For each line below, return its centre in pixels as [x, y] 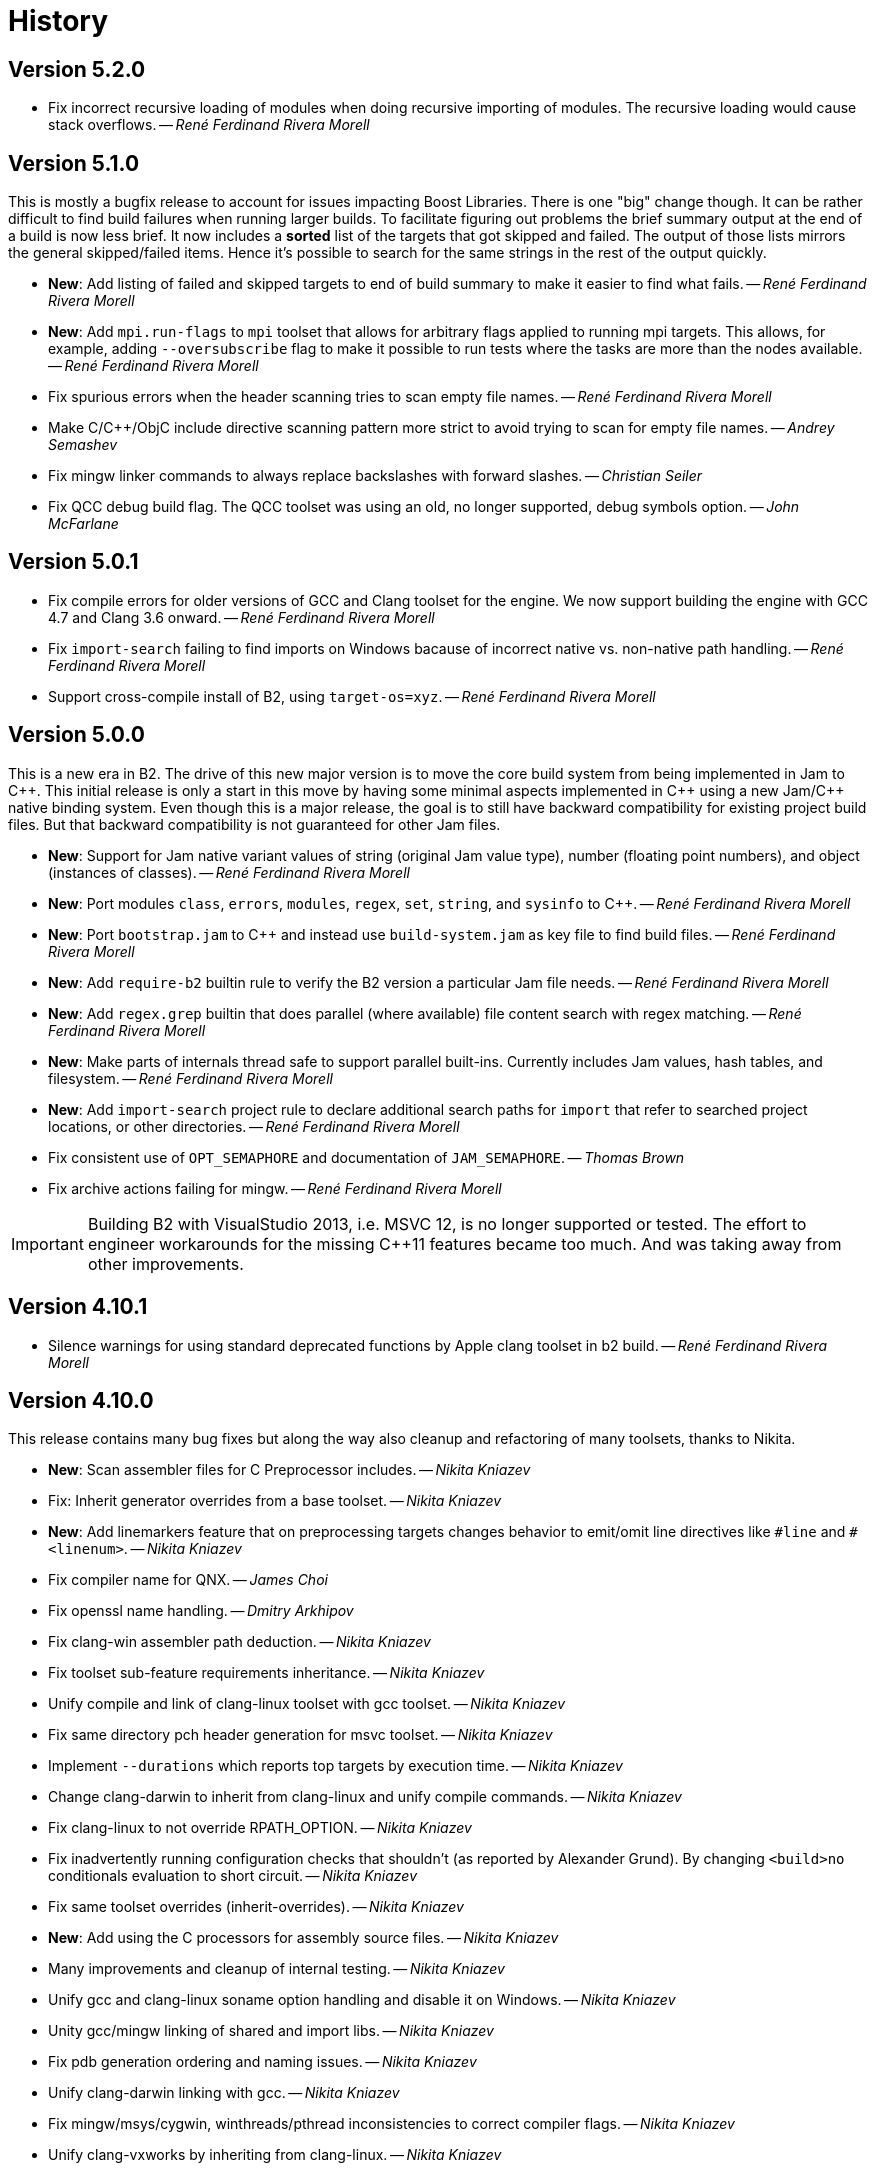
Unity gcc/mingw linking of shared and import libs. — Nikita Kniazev [271, 2031]
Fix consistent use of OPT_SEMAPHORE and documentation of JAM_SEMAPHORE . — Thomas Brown [366, 1157]
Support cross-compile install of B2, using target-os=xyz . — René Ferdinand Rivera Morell [352, 696]
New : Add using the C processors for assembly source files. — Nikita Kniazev [303, 1938]
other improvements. [165, 1263]
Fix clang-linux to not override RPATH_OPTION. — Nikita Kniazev [260, 1828]
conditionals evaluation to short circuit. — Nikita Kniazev [233, 1876]
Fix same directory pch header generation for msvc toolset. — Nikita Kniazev [300, 1735]
